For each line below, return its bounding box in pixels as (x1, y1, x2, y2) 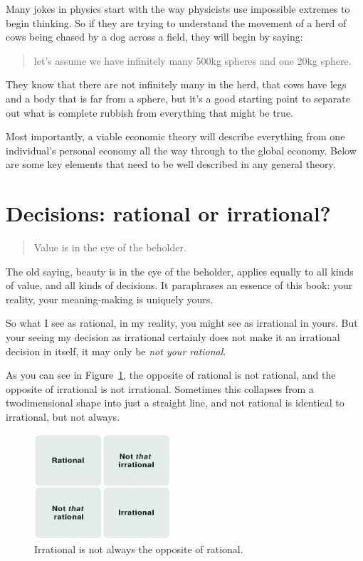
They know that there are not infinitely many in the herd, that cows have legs (6, 77, 347, 92)
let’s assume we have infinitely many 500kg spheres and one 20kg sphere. (33, 53, 352, 68)
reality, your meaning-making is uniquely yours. (6, 291, 214, 306)
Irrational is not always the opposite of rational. (34, 542, 243, 557)
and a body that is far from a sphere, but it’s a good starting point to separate (6, 90, 351, 105)
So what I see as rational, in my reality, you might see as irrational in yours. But (6, 315, 358, 330)
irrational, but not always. (6, 409, 120, 424)
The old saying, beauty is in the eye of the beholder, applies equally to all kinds (6, 263, 354, 278)
